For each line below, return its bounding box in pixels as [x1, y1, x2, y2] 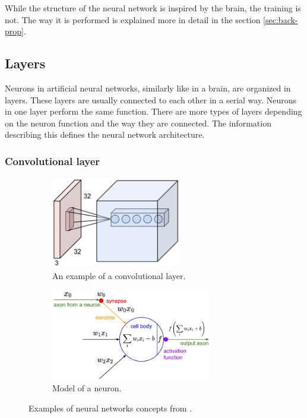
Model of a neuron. [52, 382, 122, 394]
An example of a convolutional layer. [52, 269, 186, 281]
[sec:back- [263, 13, 298, 26]
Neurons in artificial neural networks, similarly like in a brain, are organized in [5, 81, 291, 94]
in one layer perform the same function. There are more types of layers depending [5, 105, 302, 118]
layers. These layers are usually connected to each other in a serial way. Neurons [5, 93, 297, 106]
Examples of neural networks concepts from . [29, 401, 192, 414]
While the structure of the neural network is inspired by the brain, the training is [5, 2, 301, 14]
